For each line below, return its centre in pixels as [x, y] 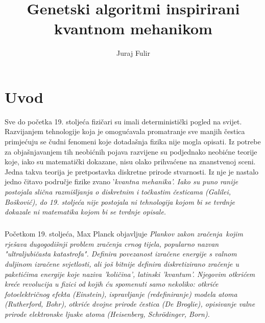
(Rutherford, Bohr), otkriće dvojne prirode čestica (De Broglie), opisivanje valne [130, 304]
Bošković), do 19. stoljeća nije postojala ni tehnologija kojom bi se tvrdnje [120, 201]
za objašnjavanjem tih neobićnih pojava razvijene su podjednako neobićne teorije [131, 151]
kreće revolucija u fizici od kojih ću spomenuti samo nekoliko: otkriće [112, 284]
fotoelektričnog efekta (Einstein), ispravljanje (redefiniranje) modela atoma [121, 294]
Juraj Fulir [133, 53]
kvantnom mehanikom [133, 28]
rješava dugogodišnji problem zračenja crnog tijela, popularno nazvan [112, 243]
